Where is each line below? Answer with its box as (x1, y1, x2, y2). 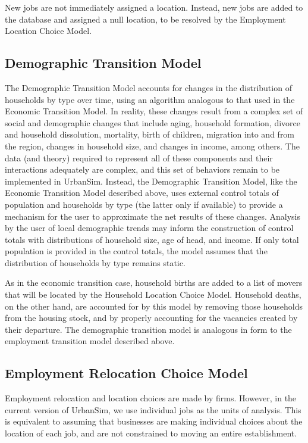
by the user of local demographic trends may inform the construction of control (5, 221, 294, 234)
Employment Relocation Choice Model (5, 364, 248, 382)
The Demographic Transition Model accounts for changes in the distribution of (5, 81, 292, 93)
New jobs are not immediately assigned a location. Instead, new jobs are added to (5, 1, 303, 13)
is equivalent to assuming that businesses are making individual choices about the (5, 415, 303, 428)
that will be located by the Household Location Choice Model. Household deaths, (5, 288, 301, 301)
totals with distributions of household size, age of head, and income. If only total (5, 233, 299, 245)
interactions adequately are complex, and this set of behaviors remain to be (5, 163, 280, 176)
